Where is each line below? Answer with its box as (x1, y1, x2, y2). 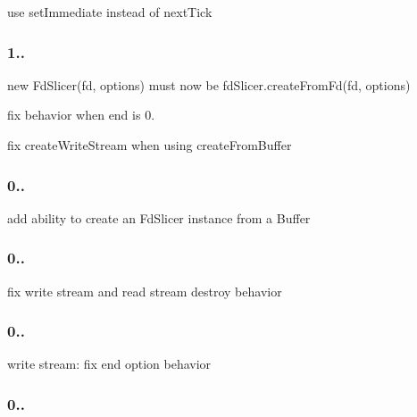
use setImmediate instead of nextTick (7, 3, 213, 21)
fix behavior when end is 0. (7, 105, 155, 124)
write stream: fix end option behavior (7, 354, 212, 373)
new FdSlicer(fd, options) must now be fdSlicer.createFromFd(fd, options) (7, 75, 411, 94)
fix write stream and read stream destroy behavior (7, 281, 282, 300)
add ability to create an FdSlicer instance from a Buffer (7, 208, 311, 227)
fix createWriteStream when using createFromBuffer (7, 136, 292, 154)
